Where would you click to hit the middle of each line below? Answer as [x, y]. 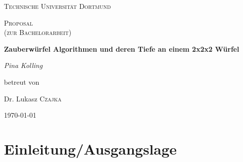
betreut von [22, 81]
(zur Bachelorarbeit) [38, 32]
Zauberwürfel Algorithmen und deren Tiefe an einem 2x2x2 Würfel [122, 49]
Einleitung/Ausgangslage [91, 148]
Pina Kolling [23, 65]
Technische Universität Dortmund [57, 6]
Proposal [19, 22]
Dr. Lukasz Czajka [33, 98]
